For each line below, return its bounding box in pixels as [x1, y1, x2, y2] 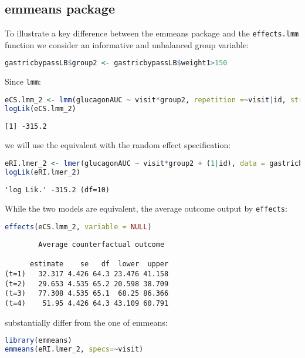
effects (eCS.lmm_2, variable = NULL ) [5, 223, 152, 232]
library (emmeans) [5, 336, 72, 345]
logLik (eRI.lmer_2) [5, 168, 80, 176]
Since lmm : [5, 75, 41, 88]
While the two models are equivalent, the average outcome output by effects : [5, 202, 287, 215]
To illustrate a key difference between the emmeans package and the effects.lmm [5, 27, 299, 39]
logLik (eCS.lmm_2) [5, 104, 76, 113]
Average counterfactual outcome [38, 240, 165, 249]
